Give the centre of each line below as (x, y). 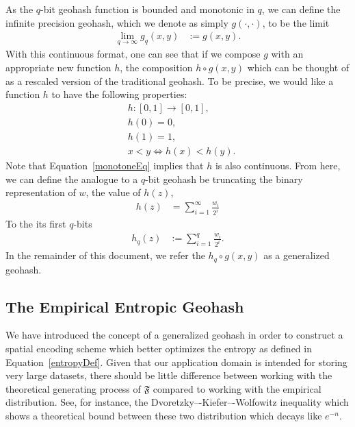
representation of (41, 192)
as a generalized (297, 255)
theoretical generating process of (73, 388)
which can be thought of (298, 68)
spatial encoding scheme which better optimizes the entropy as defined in (159, 348)
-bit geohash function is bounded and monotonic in (147, 9)
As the (19, 9)
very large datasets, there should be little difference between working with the (169, 375)
